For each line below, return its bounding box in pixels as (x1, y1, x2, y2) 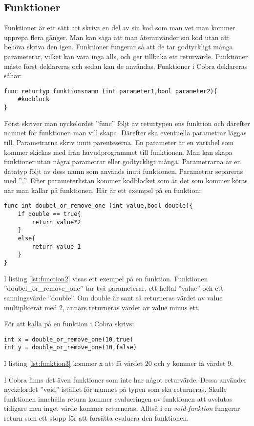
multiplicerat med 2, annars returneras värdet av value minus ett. (4, 302, 200, 312)
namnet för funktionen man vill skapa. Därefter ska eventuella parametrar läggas (4, 128, 247, 138)
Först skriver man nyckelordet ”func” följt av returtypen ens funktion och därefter (4, 118, 250, 128)
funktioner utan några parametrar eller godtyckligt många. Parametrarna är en (4, 156, 241, 167)
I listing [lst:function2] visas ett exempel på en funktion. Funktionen (4, 273, 208, 283)
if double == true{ (18, 211, 81, 218)
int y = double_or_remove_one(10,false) (4, 344, 137, 351)
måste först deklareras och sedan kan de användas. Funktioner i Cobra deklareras (4, 61, 248, 71)
